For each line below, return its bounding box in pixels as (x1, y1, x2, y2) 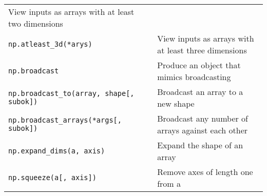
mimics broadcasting (157, 71, 231, 83)
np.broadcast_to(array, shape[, (8, 89, 135, 97)
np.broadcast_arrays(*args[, (8, 116, 122, 124)
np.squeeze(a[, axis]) (8, 173, 97, 182)
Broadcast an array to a (157, 86, 243, 97)
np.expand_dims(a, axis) (8, 147, 105, 155)
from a (157, 178, 181, 189)
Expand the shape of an (157, 139, 243, 151)
